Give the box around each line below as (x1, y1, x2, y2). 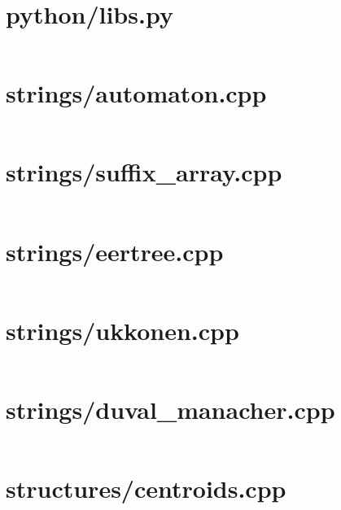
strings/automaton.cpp (6, 76, 267, 110)
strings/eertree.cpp (6, 234, 224, 268)
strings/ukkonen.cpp (6, 313, 239, 347)
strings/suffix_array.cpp (6, 155, 282, 189)
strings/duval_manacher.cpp (6, 392, 335, 425)
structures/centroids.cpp (6, 471, 286, 504)
